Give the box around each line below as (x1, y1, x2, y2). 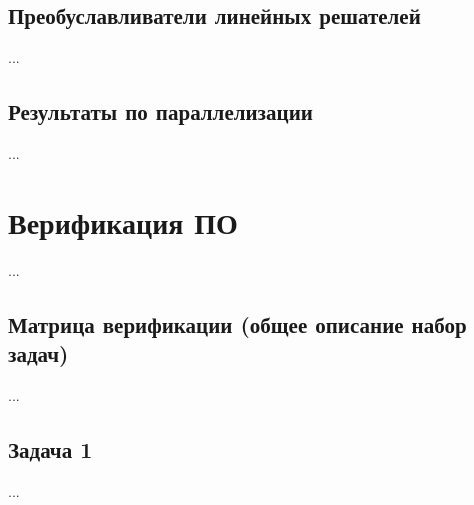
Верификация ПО (8, 201, 238, 242)
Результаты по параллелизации (8, 96, 313, 127)
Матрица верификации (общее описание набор (8, 308, 467, 339)
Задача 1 (8, 433, 93, 464)
